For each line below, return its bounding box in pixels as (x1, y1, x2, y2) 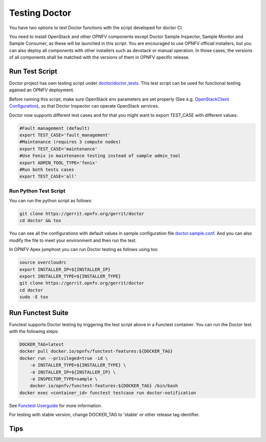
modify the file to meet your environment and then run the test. (9, 237, 137, 243)
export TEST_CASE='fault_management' (19, 132, 111, 138)
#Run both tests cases (19, 167, 74, 172)
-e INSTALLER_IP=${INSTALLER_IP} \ (30, 369, 116, 375)
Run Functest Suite (9, 308, 68, 317)
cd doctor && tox (19, 218, 62, 223)
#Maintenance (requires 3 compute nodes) (19, 139, 121, 145)
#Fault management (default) (19, 125, 90, 131)
